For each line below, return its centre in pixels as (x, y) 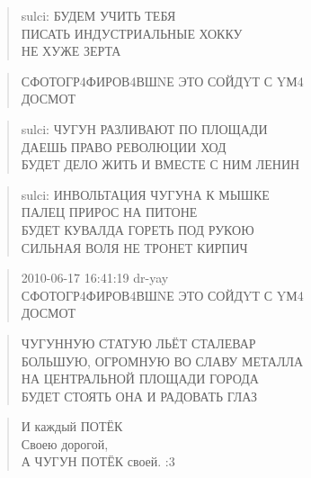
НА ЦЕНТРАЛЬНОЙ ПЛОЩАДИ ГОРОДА (140, 379)
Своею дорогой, (65, 443)
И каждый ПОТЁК (72, 426)
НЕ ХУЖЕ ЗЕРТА (71, 51)
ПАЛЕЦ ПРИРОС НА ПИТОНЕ (109, 212)
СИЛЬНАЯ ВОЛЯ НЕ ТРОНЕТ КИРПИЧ (134, 247)
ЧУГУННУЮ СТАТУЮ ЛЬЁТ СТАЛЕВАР (138, 343)
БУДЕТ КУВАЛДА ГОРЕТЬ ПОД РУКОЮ (138, 229)
